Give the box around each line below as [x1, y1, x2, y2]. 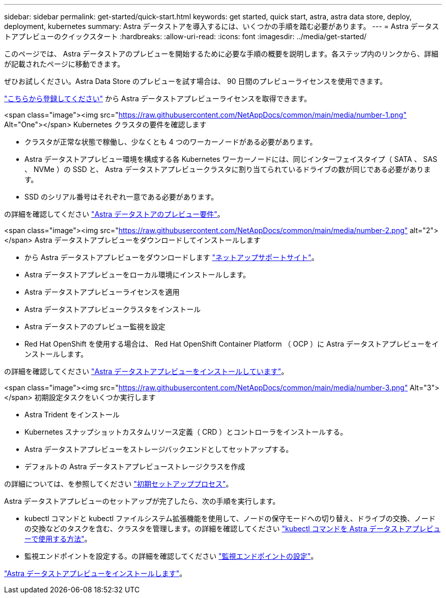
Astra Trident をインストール [24, 410, 120, 419]
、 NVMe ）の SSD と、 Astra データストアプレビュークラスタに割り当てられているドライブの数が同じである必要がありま [24, 165, 431, 174]
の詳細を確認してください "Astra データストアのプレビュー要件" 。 [4, 210, 225, 218]
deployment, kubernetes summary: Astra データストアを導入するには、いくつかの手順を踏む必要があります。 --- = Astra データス [4, 22, 439, 31]
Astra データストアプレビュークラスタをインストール [24, 305, 201, 314]
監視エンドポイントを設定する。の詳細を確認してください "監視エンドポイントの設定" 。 [24, 552, 318, 560]
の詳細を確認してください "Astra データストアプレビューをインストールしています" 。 [4, 367, 289, 376]
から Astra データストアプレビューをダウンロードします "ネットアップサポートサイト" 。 [24, 253, 319, 262]
